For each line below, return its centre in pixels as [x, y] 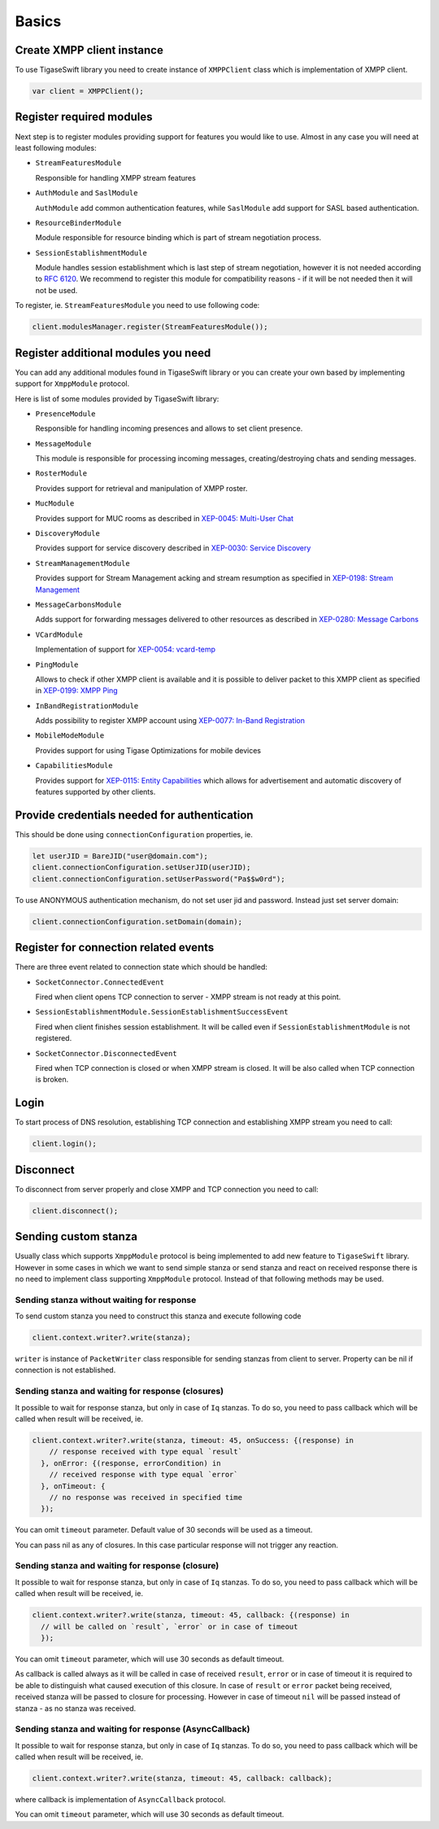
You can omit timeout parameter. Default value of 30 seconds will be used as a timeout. [164, 1530]
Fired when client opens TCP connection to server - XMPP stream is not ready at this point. [188, 997]
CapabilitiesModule [74, 766]
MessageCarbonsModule [78, 604]
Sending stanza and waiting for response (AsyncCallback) [133, 1729]
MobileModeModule [70, 736]
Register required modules [84, 117]
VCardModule [59, 634]
